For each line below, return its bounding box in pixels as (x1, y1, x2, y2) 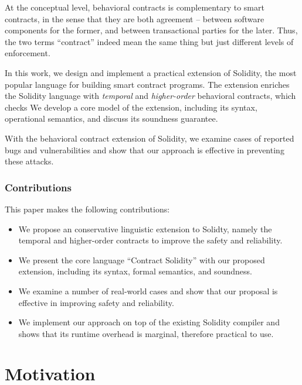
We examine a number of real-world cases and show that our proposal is (18, 284, 278, 297)
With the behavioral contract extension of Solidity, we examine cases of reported (5, 132, 294, 144)
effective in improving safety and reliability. (18, 296, 174, 308)
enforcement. (5, 47, 50, 59)
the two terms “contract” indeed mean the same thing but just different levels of (5, 35, 294, 47)
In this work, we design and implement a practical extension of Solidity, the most (5, 66, 297, 78)
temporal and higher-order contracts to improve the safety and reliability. (18, 234, 283, 246)
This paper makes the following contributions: (5, 202, 170, 215)
